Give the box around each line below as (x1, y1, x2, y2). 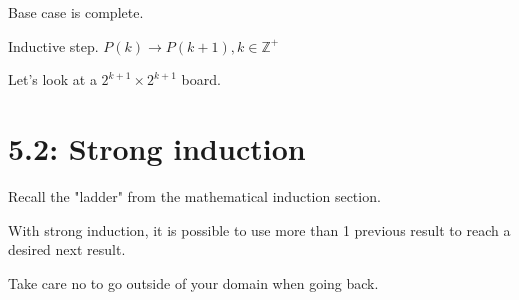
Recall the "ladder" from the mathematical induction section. (8, 185, 381, 206)
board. (181, 69, 221, 90)
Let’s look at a (8, 69, 97, 90)
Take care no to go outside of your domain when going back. (8, 272, 379, 293)
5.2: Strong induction (8, 127, 306, 168)
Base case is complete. (8, 2, 144, 22)
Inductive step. (8, 35, 99, 56)
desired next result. (8, 239, 126, 260)
